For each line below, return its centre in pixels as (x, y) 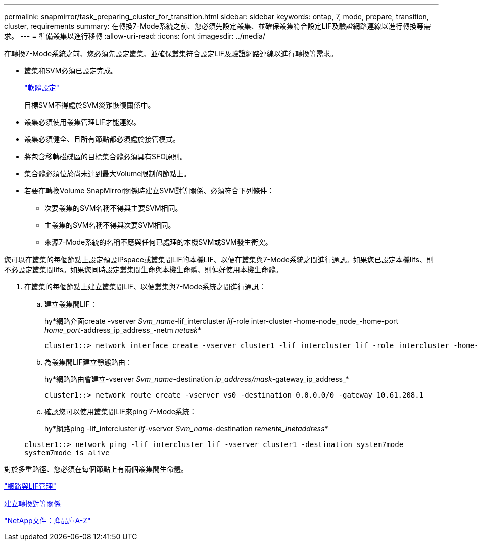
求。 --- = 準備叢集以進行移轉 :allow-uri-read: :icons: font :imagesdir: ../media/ (135, 36)
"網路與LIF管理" (30, 486)
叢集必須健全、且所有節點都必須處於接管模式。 (102, 139)
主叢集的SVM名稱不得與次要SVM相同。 (110, 225)
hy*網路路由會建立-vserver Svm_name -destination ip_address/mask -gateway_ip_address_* (197, 379)
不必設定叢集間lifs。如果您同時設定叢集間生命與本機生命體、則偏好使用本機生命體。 (144, 269)
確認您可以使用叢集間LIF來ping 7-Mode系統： (121, 411)
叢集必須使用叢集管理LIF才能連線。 (82, 122)
